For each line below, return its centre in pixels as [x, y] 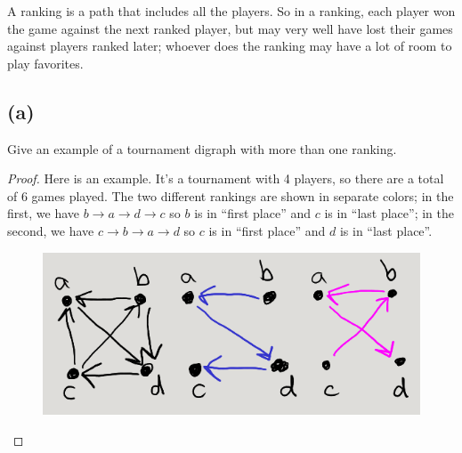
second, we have [51, 230]
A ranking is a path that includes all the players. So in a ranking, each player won [231, 11]
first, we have [43, 213]
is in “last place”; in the [389, 213]
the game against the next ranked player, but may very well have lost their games [230, 28]
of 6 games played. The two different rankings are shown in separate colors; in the [231, 195]
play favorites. [45, 63]
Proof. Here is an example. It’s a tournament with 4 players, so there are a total [226, 178]
